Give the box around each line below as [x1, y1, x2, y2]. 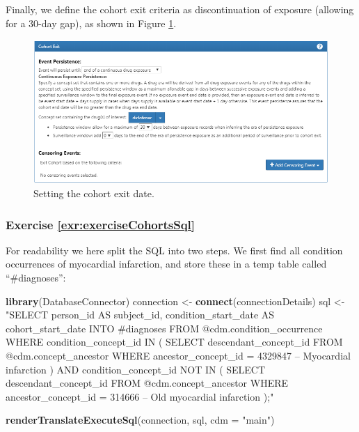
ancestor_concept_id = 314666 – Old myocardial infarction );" [6, 389, 274, 403]
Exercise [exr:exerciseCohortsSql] [6, 215, 196, 233]
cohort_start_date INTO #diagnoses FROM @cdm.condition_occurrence [6, 321, 323, 335]
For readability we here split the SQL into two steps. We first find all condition [6, 242, 343, 257]
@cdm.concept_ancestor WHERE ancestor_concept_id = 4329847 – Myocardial [6, 348, 351, 363]
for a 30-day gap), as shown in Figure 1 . [6, 15, 177, 30]
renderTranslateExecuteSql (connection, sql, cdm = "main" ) [6, 412, 275, 427]
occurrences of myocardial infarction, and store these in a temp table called [6, 256, 327, 271]
